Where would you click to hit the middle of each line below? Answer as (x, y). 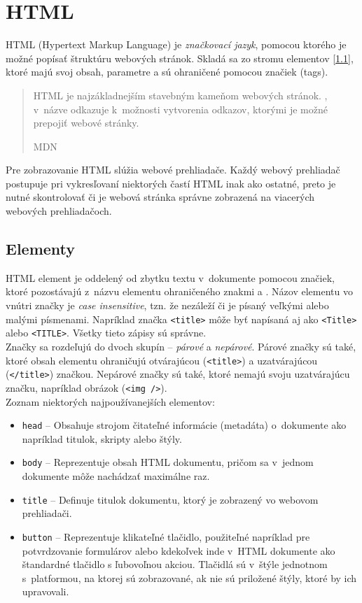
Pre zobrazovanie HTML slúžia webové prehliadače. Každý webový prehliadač (173, 170)
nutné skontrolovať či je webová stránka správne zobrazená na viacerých (160, 197)
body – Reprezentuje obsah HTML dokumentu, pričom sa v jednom (168, 462)
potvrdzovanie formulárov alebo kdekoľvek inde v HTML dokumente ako (179, 550)
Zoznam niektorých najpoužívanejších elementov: (110, 401)
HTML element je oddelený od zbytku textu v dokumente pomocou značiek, (170, 277)
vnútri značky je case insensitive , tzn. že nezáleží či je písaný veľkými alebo (167, 305)
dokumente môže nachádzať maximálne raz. (116, 476)
